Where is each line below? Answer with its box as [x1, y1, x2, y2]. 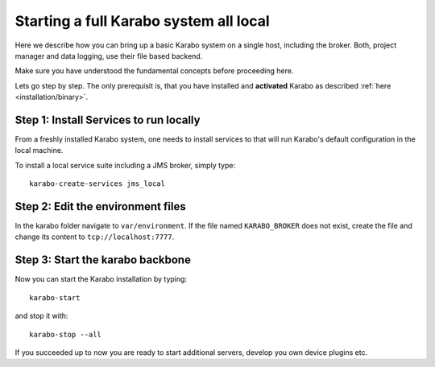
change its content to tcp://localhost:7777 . [14, 232, 175, 241]
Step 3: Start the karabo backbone [14, 254, 191, 267]
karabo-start [29, 293, 81, 302]
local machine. [14, 146, 64, 155]
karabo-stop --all [29, 330, 102, 339]
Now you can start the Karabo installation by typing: [14, 274, 188, 284]
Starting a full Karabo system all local [14, 12, 270, 30]
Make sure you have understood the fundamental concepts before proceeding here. [14, 66, 294, 76]
